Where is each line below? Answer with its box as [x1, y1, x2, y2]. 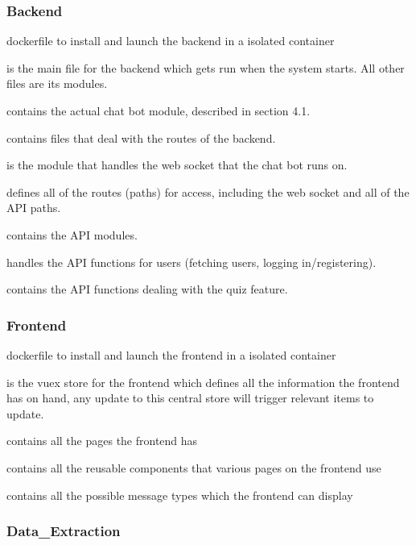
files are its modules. [6, 75, 108, 92]
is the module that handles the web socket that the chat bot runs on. [6, 156, 348, 173]
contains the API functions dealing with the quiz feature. [6, 281, 288, 297]
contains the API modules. [6, 226, 138, 243]
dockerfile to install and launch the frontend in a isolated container [6, 346, 336, 363]
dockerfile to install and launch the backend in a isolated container [6, 32, 335, 49]
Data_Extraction [6, 521, 121, 541]
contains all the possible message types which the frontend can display [6, 486, 353, 503]
